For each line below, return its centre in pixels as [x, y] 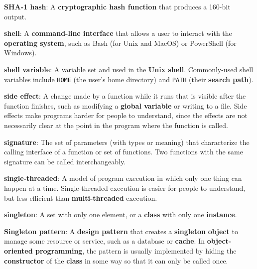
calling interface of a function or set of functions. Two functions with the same [124, 152]
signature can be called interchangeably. [65, 161]
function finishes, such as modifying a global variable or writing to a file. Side [126, 105]
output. [15, 16]
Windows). [20, 53]
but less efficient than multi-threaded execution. [81, 198]
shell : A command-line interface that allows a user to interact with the [118, 33]
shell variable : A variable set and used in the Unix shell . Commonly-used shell [129, 69]
